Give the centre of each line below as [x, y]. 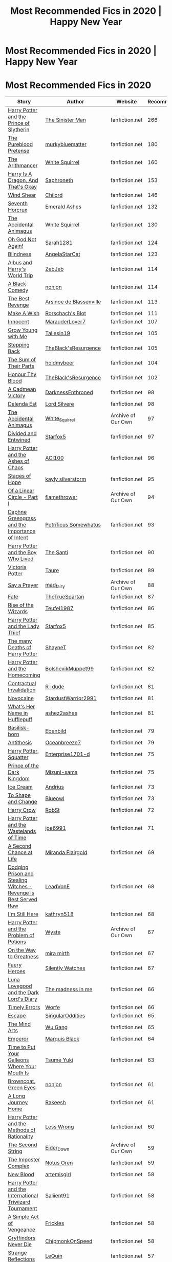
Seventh [18, 204]
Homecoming [24, 675]
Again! [16, 246]
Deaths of [20, 648]
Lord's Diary [23, 999]
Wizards [18, 612]
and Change [23, 802]
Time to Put [22, 1047]
